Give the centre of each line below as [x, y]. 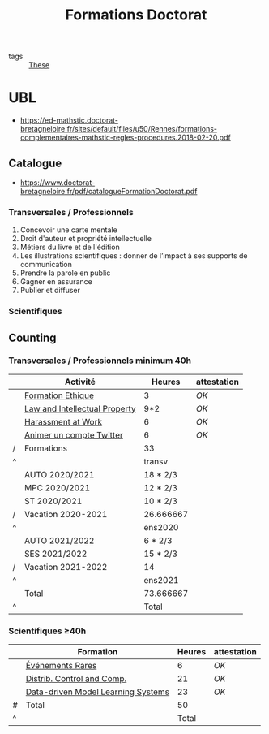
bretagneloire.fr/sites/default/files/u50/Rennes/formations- [118, 129]
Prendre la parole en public [65, 273]
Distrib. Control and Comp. [76, 679]
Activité [80, 382]
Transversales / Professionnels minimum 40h [100, 361]
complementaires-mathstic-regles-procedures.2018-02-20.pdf [125, 138]
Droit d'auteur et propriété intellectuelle [86, 239]
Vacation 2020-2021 [66, 514]
